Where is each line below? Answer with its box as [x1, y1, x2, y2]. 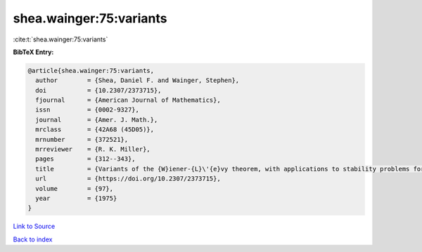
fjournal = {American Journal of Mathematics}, [35, 96, 221, 105]
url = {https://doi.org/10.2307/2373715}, [35, 175, 221, 183]
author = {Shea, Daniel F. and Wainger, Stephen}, [35, 77, 240, 84]
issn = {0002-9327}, [35, 106, 140, 114]
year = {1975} [35, 194, 117, 202]
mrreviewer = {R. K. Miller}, [35, 145, 151, 154]
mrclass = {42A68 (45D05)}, [35, 126, 155, 133]
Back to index [13, 235, 53, 244]
